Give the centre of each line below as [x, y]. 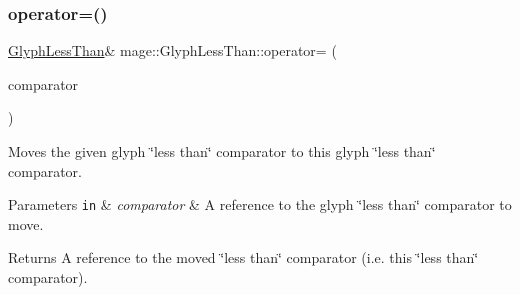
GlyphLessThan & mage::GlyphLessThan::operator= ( [172, 50]
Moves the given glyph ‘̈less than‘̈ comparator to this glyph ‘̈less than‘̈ [222, 151]
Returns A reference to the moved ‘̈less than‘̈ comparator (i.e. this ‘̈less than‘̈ [243, 257]
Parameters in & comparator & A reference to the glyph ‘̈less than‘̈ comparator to [260, 204]
